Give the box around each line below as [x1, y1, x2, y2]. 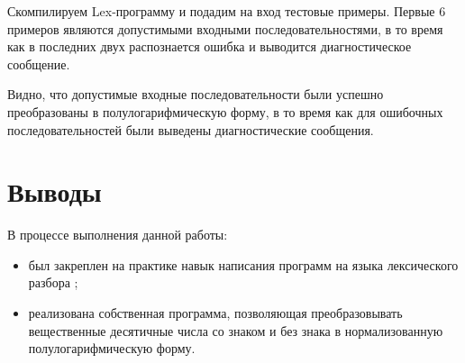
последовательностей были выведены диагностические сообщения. [7, 120, 374, 139]
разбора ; [28, 273, 78, 292]
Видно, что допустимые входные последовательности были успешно [7, 85, 384, 104]
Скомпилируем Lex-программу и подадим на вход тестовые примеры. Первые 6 [7, 2, 446, 20]
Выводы [7, 173, 102, 210]
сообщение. [7, 54, 70, 73]
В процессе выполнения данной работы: [7, 225, 228, 244]
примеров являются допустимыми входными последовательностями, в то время [7, 19, 443, 38]
